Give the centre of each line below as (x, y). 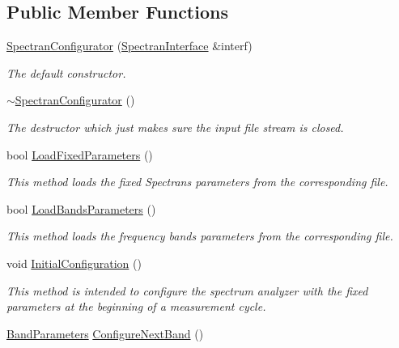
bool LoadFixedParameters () (80, 154)
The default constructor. (66, 72)
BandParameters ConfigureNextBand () (105, 333)
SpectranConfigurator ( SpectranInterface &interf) (129, 46)
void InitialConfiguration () (74, 263)
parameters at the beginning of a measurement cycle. (136, 306)
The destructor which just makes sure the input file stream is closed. (175, 127)
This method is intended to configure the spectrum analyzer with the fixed (187, 290)
